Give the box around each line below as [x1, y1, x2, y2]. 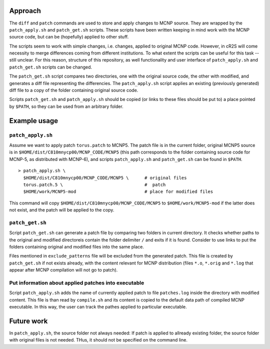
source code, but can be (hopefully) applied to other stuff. [9, 34, 129, 40]
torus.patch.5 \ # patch [23, 181, 166, 187]
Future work [9, 316, 48, 325]
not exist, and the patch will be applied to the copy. [9, 207, 114, 213]
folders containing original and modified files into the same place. [9, 244, 144, 250]
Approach [9, 6, 41, 15]
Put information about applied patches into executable [9, 279, 144, 286]
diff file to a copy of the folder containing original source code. [9, 87, 138, 93]
